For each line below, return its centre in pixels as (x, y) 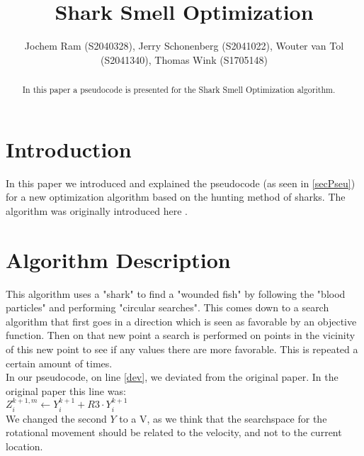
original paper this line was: (66, 390)
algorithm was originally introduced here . (97, 210)
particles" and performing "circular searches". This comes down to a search (167, 307)
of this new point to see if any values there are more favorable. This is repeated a (182, 349)
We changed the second (56, 418)
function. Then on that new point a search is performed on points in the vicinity (181, 335)
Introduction (69, 149)
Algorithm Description (118, 259)
